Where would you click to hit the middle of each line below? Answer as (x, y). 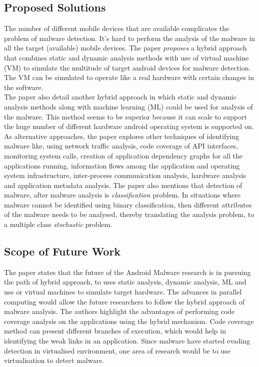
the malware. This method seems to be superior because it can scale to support (125, 116)
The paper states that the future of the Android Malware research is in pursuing (127, 272)
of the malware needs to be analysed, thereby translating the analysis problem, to (129, 214)
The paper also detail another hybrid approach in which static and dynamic (120, 97)
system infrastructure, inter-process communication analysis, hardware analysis (125, 175)
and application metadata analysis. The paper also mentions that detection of (123, 185)
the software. (24, 87)
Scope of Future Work (62, 251)
